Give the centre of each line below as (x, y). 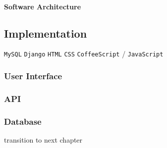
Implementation (46, 33)
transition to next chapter (43, 139)
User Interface (33, 75)
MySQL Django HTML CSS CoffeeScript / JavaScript (84, 54)
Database (23, 121)
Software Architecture (43, 6)
